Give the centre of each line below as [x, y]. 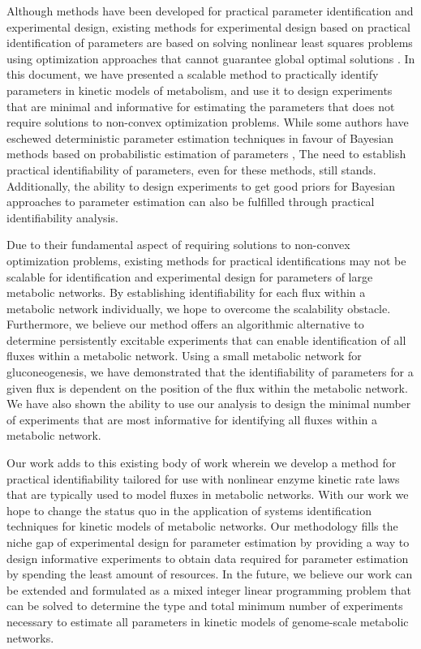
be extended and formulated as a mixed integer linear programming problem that [209, 589]
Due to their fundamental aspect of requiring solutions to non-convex [178, 245]
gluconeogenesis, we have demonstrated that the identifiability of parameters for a [210, 372]
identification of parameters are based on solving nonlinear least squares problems [210, 43]
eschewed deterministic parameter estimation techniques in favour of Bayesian [200, 138]
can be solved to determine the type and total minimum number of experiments [205, 606]
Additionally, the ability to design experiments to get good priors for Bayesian [201, 185]
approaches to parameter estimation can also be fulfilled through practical [191, 202]
